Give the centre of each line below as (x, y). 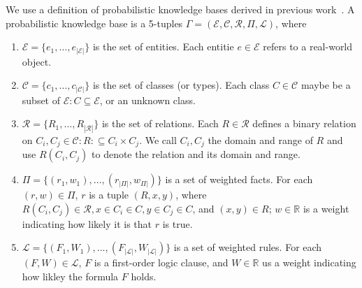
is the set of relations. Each (160, 123)
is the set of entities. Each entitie (163, 46)
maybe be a (326, 85)
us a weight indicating (309, 262)
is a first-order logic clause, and (161, 262)
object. (37, 61)
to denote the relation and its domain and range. (196, 154)
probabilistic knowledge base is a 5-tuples (94, 23)
